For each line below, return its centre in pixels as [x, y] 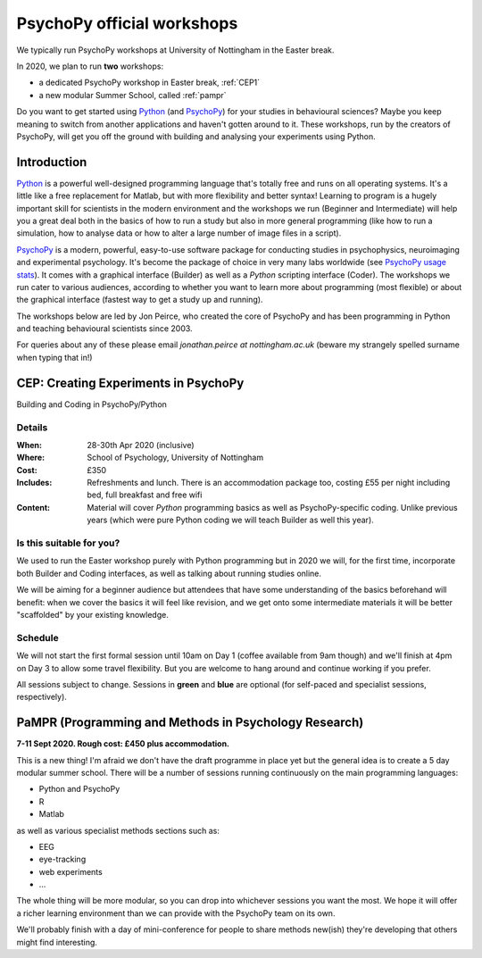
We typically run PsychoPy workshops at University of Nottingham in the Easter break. [175, 50]
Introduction [52, 162]
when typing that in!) [54, 357]
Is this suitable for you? [68, 543]
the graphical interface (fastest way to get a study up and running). [140, 300]
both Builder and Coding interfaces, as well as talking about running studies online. [169, 573]
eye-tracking [62, 859]
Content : [33, 507]
